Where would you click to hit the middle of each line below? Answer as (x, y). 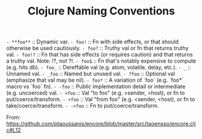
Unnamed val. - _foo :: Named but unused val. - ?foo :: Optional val (91, 74)
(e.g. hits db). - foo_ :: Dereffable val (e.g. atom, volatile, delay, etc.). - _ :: (99, 67)
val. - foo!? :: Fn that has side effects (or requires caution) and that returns (99, 55)
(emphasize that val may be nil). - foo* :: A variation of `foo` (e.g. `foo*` (95, 80)
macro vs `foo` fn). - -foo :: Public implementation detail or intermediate (96, 87)
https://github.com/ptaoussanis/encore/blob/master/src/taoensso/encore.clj (101, 124)
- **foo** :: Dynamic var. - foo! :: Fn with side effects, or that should (93, 42)
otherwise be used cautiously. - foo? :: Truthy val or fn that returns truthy (97, 48)
